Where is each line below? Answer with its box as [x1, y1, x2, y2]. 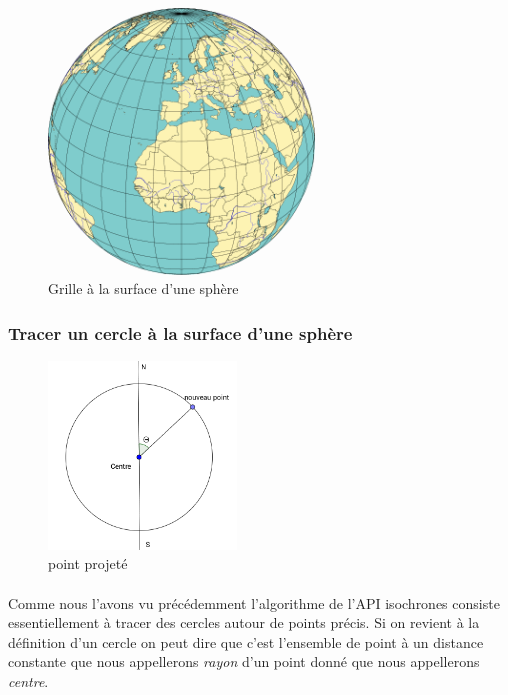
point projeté [48, 553, 128, 574]
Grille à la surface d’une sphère [48, 278, 239, 299]
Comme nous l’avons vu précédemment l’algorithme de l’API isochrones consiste [8, 592, 500, 613]
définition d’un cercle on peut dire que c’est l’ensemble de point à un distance [8, 631, 484, 652]
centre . [8, 670, 49, 691]
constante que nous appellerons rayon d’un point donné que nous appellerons [8, 651, 480, 672]
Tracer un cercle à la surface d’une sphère [8, 320, 353, 345]
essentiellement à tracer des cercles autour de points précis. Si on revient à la [8, 612, 480, 633]
